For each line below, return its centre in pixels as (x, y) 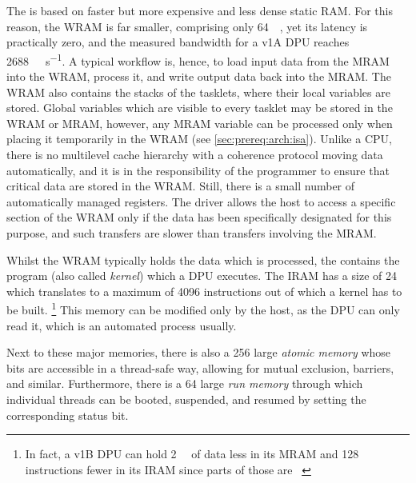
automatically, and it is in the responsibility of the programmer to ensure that (198, 170)
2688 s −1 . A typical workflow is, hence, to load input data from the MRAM (198, 59)
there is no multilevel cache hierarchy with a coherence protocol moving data (195, 154)
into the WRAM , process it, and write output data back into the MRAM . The (199, 76)
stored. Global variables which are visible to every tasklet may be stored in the (200, 108)
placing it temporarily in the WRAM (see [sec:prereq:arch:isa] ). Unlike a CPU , (199, 139)
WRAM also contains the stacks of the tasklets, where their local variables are (198, 92)
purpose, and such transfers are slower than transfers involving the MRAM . (192, 232)
